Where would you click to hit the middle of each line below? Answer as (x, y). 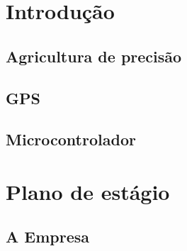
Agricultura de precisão (94, 56)
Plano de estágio (88, 191)
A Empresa (47, 236)
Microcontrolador (71, 139)
